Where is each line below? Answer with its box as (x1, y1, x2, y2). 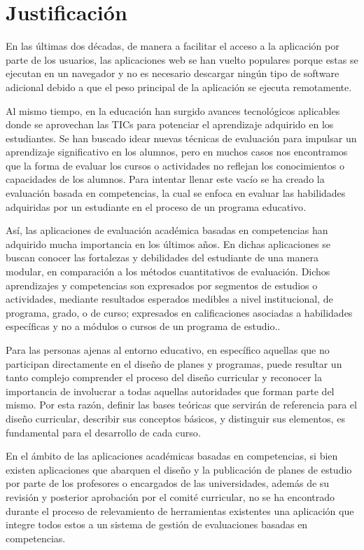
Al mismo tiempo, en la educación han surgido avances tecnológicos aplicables (6, 103, 340, 118)
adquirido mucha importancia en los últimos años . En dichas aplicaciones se (6, 236, 330, 251)
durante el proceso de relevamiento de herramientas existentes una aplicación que (6, 503, 354, 518)
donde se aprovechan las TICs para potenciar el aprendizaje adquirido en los (6, 117, 334, 132)
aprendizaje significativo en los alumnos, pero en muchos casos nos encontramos (6, 144, 348, 159)
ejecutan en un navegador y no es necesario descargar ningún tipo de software (6, 66, 339, 81)
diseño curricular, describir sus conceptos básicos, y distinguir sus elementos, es (6, 411, 345, 425)
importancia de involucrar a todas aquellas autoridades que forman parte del (6, 383, 335, 398)
